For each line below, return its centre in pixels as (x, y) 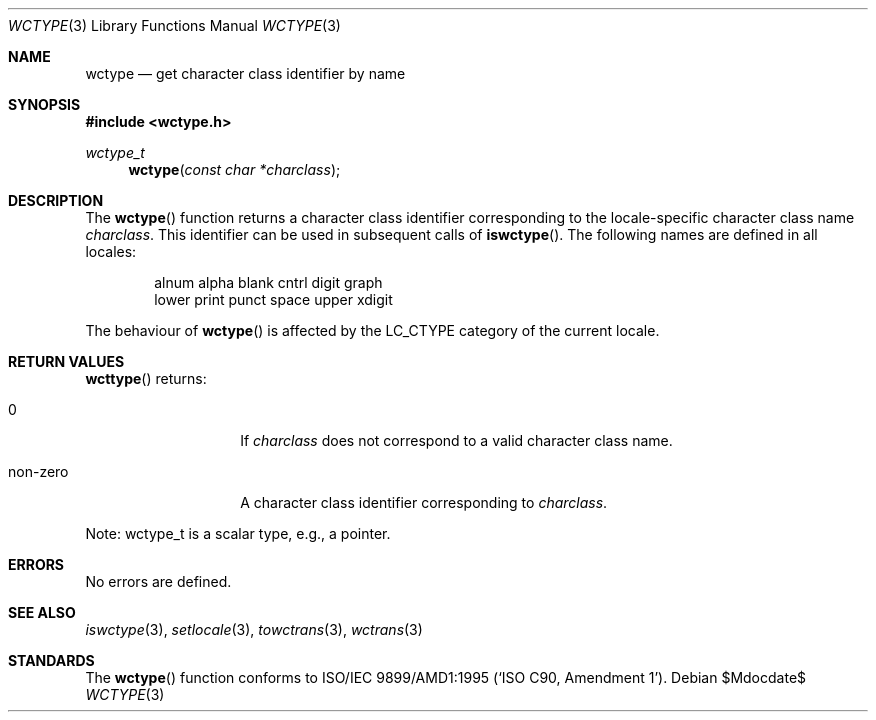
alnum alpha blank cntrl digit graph (268, 282)
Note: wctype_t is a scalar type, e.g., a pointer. (238, 533)
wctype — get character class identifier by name (245, 73)
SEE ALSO (42, 612)
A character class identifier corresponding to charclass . (424, 502)
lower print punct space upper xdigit (273, 299)
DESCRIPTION (56, 200)
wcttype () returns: (146, 378)
